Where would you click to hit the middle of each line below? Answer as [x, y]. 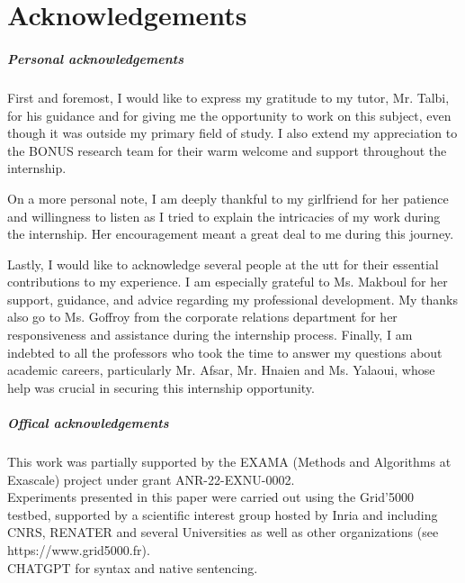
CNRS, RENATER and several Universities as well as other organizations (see [223, 532]
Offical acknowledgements [88, 423]
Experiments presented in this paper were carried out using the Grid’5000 [211, 497]
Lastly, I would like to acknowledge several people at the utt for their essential [223, 264]
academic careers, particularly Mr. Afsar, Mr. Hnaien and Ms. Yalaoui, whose [221, 370]
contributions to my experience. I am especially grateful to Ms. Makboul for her [228, 282]
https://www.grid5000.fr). [79, 549]
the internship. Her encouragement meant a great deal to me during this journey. [231, 234]
